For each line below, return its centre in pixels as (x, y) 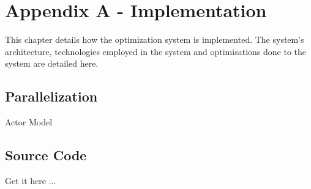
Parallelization (51, 96)
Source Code (46, 155)
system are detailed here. (52, 63)
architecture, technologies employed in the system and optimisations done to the (155, 51)
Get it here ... (31, 180)
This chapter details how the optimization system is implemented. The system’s (155, 39)
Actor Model (29, 122)
